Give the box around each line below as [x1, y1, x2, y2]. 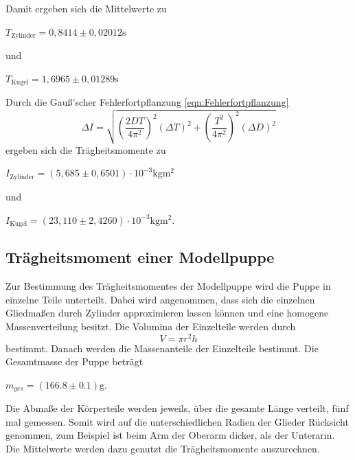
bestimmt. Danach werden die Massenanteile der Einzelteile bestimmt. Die [5, 341, 319, 355]
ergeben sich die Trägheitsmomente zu [5, 142, 166, 157]
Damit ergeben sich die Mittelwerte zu [5, 1, 167, 15]
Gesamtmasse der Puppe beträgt [5, 354, 144, 369]
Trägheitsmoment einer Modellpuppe [5, 246, 275, 268]
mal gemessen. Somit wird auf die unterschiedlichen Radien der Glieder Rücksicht [5, 414, 349, 428]
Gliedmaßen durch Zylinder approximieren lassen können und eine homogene [5, 306, 329, 320]
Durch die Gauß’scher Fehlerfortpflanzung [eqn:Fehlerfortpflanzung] [5, 95, 289, 109]
